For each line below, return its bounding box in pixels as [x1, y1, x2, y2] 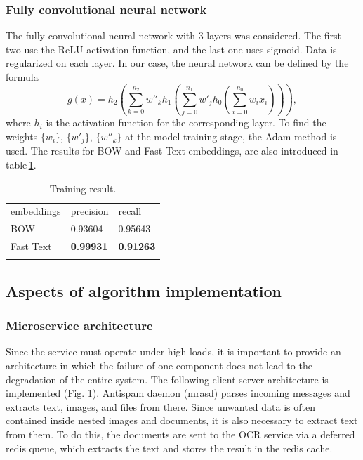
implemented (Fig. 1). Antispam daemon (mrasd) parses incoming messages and [6, 386, 350, 400]
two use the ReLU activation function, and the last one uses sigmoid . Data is [6, 41, 337, 56]
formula [6, 70, 39, 84]
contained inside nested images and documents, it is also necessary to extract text [6, 413, 358, 428]
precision [70, 204, 109, 218]
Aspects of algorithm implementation [6, 280, 282, 301]
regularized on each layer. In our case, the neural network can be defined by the [6, 55, 349, 70]
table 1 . [6, 157, 37, 172]
